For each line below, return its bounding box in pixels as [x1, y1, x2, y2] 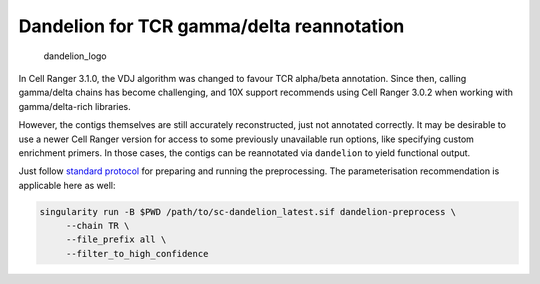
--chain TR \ [65, 220, 130, 232]
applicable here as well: [18, 179, 116, 191]
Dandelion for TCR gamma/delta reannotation [18, 15, 405, 37]
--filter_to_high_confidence [65, 248, 209, 259]
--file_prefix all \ [65, 234, 167, 245]
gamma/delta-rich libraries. [18, 100, 132, 112]
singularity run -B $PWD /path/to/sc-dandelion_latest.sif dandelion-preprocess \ [39, 206, 457, 217]
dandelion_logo [43, 50, 107, 62]
